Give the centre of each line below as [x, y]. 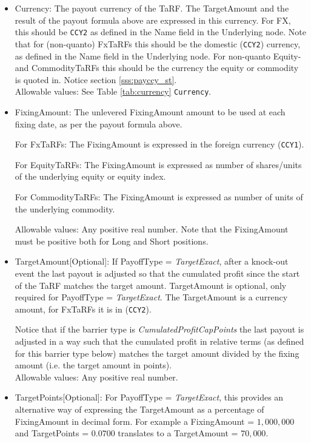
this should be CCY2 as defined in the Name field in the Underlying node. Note [160, 32]
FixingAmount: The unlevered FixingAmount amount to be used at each [150, 111]
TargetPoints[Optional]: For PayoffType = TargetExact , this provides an [149, 397]
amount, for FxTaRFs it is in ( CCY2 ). [83, 309]
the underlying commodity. [65, 208]
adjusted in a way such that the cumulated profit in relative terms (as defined [159, 341]
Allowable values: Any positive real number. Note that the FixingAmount [152, 229]
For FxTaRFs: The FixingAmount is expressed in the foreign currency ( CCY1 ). [159, 144]
